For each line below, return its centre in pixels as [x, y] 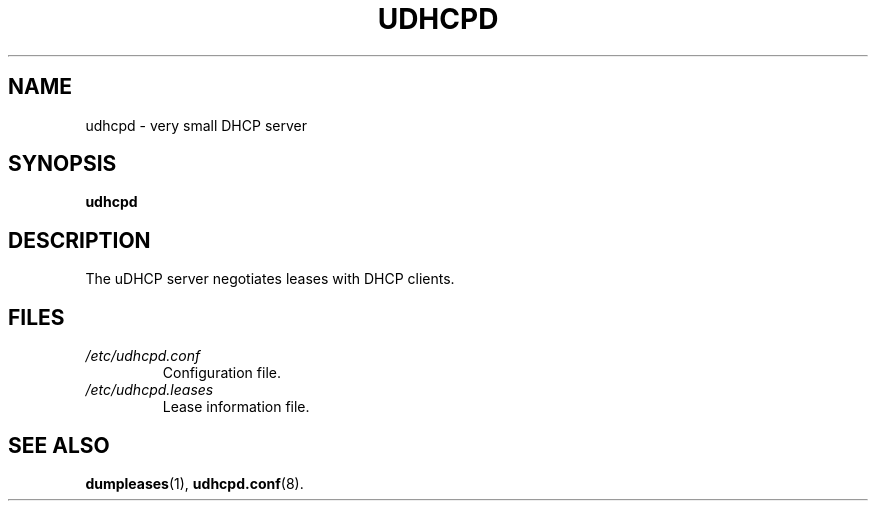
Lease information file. [236, 407]
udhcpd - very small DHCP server [196, 125]
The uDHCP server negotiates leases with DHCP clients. [270, 279]
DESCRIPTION [79, 240]
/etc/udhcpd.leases [149, 390]
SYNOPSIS [62, 164]
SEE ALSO [59, 445]
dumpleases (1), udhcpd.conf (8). [194, 483]
